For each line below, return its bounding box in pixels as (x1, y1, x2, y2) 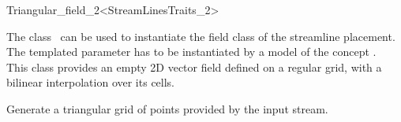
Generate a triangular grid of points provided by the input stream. (6, 100, 328, 116)
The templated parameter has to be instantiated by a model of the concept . (6, 43, 377, 60)
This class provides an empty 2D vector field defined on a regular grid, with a (6, 58, 382, 75)
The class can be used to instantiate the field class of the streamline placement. (6, 28, 395, 44)
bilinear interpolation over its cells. (6, 74, 175, 91)
